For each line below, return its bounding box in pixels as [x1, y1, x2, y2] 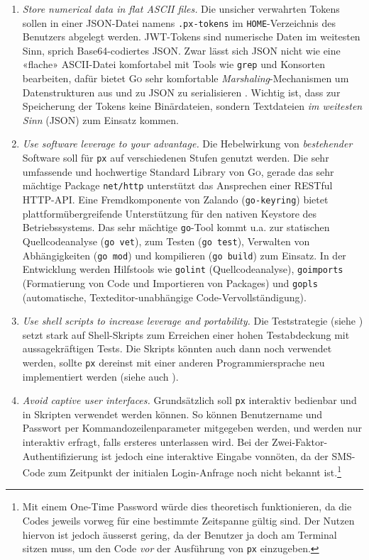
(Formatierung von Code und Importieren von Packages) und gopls [22, 275, 318, 290]
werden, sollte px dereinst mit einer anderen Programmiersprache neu [22, 354, 325, 369]
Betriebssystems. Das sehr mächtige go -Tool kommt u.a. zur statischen [22, 220, 330, 235]
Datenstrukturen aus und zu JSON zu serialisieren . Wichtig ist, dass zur [22, 84, 341, 99]
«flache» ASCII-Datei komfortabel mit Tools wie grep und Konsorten [22, 57, 325, 72]
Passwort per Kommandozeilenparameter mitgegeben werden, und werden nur [22, 420, 362, 435]
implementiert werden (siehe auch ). [22, 369, 179, 383]
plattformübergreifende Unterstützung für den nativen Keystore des [22, 206, 317, 220]
